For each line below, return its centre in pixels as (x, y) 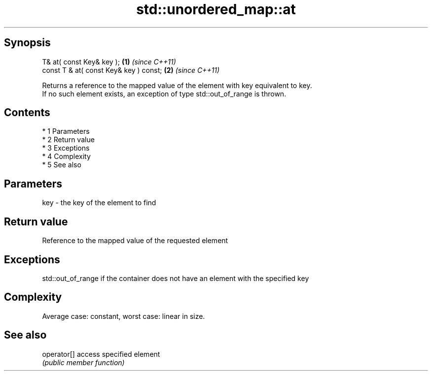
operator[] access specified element (101, 354)
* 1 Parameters (66, 131)
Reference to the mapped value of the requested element (135, 241)
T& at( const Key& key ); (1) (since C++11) (109, 62)
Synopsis (27, 43)
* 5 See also (62, 165)
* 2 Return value (68, 140)
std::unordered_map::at (216, 9)
